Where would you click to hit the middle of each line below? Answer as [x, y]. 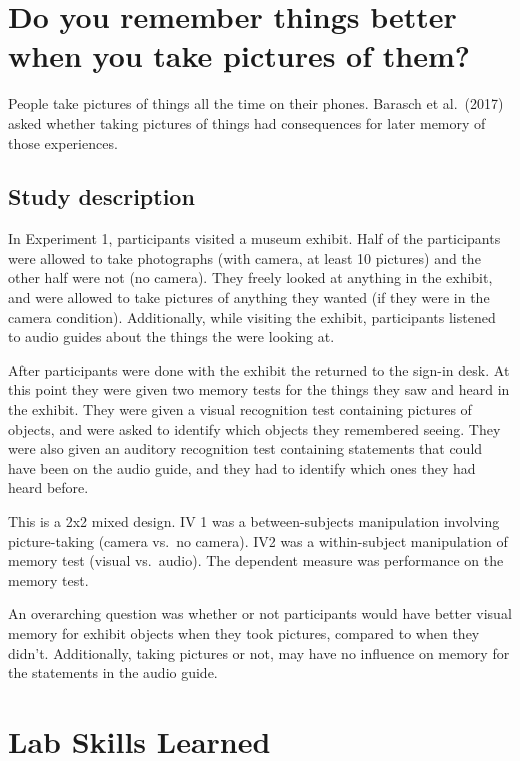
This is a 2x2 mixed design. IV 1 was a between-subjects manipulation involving [254, 521]
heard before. [48, 487]
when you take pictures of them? [239, 55]
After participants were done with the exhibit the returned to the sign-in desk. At [259, 369]
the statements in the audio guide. [113, 672]
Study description [101, 196]
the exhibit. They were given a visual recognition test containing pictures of [240, 409]
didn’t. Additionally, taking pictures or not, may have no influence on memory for [259, 652]
